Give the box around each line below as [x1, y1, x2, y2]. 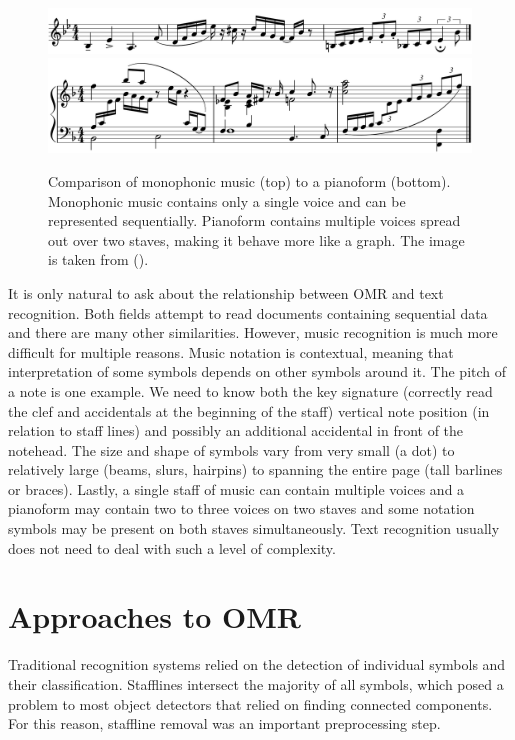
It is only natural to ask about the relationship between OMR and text [8, 282, 444, 303]
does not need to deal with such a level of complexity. [8, 537, 336, 558]
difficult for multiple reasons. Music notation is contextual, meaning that [8, 341, 454, 362]
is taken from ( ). [48, 249, 149, 270]
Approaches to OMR [8, 596, 301, 637]
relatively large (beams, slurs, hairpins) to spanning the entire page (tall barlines [8, 459, 503, 480]
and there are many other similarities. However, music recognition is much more [8, 322, 498, 343]
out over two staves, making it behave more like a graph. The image [48, 229, 465, 250]
